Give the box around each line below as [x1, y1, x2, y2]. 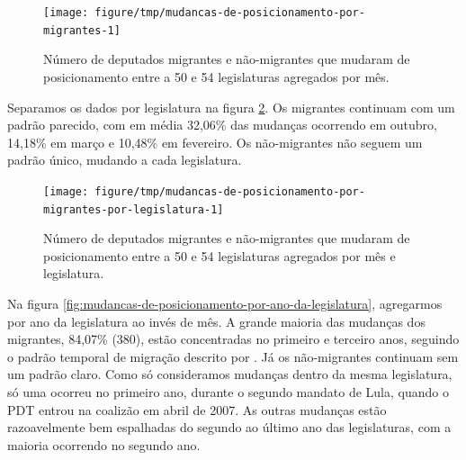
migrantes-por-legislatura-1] [43, 203, 224, 216]
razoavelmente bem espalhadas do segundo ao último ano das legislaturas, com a [7, 418, 452, 437]
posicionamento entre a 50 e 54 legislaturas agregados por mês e [43, 246, 396, 265]
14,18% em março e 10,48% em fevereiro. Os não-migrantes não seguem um [7, 132, 423, 151]
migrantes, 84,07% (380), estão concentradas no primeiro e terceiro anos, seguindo [7, 329, 460, 348]
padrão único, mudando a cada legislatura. [7, 150, 242, 169]
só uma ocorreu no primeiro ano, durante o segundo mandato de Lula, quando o [7, 382, 449, 401]
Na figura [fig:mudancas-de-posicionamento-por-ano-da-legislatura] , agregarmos [7, 293, 443, 312]
